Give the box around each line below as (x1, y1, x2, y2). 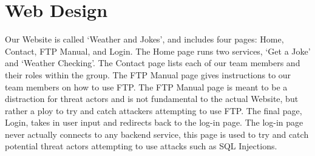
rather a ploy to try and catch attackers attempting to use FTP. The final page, (5, 104, 302, 117)
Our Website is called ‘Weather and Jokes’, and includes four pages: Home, (5, 33, 284, 46)
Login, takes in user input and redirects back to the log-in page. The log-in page (5, 116, 303, 129)
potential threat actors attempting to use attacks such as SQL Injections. (5, 140, 277, 152)
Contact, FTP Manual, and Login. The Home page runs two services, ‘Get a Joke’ (5, 44, 311, 57)
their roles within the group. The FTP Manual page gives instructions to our (5, 68, 291, 81)
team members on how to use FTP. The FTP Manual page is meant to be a (5, 80, 288, 93)
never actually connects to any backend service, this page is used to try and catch (5, 127, 309, 140)
